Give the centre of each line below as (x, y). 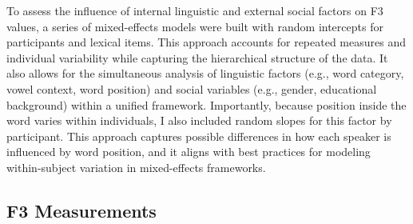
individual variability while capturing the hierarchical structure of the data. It (197, 57)
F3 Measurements (81, 210)
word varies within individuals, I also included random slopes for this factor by (199, 120)
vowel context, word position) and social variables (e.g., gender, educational (192, 88)
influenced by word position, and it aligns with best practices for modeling (189, 152)
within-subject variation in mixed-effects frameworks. (136, 167)
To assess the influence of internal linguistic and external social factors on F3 (195, 10)
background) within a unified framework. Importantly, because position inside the (206, 104)
